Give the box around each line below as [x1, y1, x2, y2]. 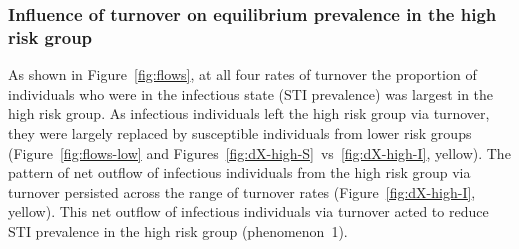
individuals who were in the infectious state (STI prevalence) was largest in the [8, 83, 494, 104]
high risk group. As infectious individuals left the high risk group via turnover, [8, 103, 490, 124]
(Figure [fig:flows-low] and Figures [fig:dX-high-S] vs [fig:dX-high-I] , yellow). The [8, 142, 511, 163]
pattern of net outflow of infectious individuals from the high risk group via [8, 162, 471, 183]
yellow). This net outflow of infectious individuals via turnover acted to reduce [8, 201, 489, 222]
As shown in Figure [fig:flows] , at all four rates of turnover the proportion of [8, 64, 477, 85]
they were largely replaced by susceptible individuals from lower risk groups [8, 122, 472, 143]
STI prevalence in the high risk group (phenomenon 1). [8, 220, 348, 241]
